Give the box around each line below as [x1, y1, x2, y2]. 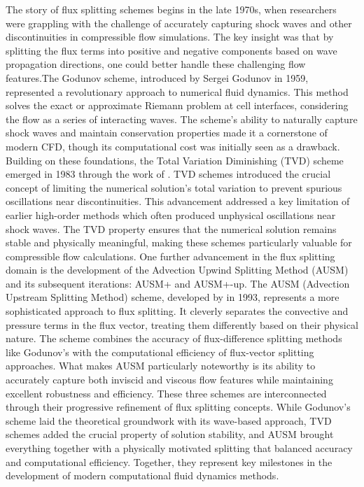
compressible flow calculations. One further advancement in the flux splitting [6, 248, 335, 263]
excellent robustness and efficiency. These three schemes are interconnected [6, 386, 327, 400]
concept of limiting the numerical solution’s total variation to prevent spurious [6, 180, 342, 195]
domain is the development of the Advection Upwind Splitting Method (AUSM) [6, 262, 349, 277]
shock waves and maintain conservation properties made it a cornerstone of [6, 125, 328, 140]
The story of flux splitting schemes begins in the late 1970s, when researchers [6, 2, 337, 16]
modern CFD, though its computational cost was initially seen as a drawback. [6, 139, 340, 153]
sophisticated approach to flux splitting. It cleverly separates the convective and [6, 304, 349, 318]
